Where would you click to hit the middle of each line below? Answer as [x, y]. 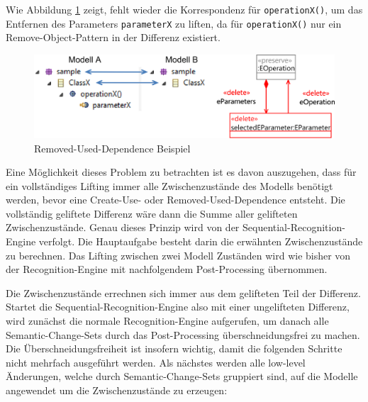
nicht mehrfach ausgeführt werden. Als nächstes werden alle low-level [156, 362]
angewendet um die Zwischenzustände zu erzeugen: [117, 390]
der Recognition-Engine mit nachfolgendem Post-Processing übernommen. [167, 269]
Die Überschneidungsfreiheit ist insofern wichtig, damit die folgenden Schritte [174, 348]
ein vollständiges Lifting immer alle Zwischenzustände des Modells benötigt [169, 185]
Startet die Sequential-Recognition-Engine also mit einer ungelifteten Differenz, [178, 307]
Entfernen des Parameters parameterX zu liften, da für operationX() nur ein [174, 23]
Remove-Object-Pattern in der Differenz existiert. [113, 37]
